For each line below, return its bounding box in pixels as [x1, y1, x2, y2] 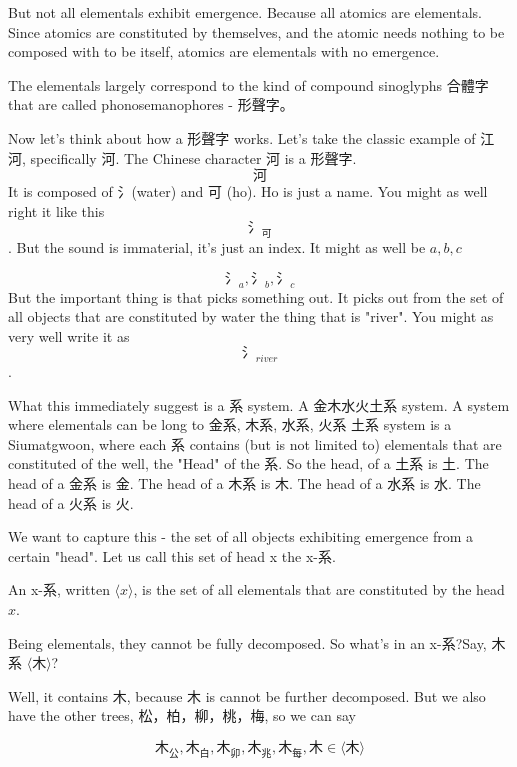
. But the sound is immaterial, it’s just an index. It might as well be [8, 237, 426, 258]
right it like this [8, 200, 105, 221]
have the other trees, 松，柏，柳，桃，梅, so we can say [8, 705, 356, 726]
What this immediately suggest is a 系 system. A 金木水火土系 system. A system [8, 394, 510, 415]
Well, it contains [8, 685, 109, 706]
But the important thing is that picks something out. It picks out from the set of [8, 286, 504, 307]
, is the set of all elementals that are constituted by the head [133, 579, 505, 600]
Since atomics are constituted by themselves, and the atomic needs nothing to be [8, 21, 505, 42]
